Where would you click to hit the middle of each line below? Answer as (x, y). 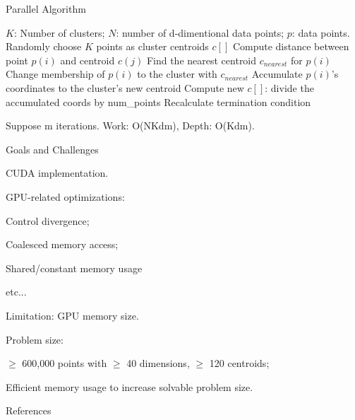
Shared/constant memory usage (74, 268)
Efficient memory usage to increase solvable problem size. (130, 386)
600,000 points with (65, 363)
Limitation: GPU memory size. (72, 315)
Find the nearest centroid (201, 60)
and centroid (88, 60)
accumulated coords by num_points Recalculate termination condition (158, 101)
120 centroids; (239, 363)
